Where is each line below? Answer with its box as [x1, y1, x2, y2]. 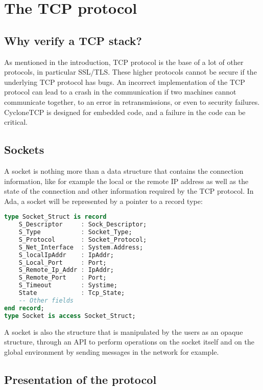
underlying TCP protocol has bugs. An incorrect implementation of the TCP [4, 76, 245, 87]
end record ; [4, 304, 44, 312]
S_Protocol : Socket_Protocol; [18, 236, 147, 243]
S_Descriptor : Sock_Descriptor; [18, 221, 147, 228]
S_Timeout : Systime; [18, 282, 117, 289]
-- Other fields [18, 296, 74, 304]
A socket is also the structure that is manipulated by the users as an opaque [4, 326, 243, 337]
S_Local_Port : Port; [18, 259, 107, 266]
